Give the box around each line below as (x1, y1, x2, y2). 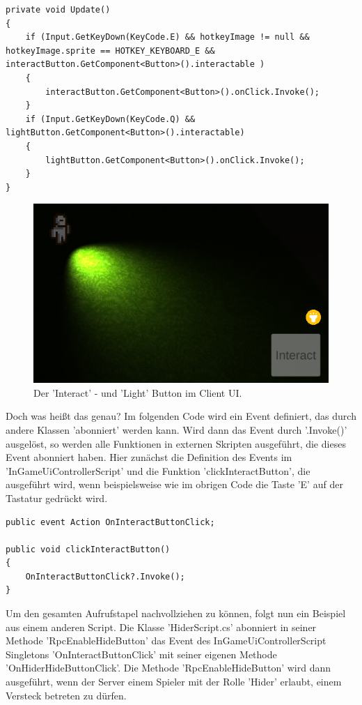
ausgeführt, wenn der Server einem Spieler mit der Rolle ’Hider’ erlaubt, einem (6, 674, 342, 689)
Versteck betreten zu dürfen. (6, 688, 127, 702)
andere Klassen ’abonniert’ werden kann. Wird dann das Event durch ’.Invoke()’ (6, 422, 347, 437)
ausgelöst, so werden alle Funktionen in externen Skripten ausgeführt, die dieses (6, 436, 346, 450)
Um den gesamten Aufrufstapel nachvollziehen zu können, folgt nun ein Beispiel (6, 606, 346, 621)
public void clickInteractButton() (6, 544, 171, 554)
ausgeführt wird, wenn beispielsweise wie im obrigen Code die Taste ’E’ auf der (6, 477, 343, 492)
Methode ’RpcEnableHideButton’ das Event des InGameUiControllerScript (6, 633, 326, 648)
